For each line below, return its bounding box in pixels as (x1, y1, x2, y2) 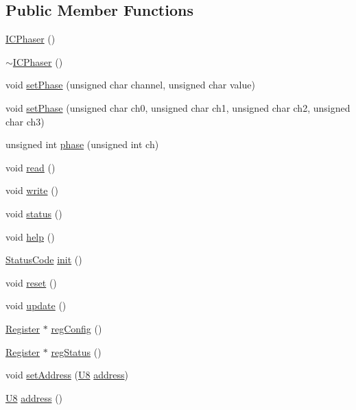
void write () (5, 183, 59, 197)
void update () (5, 298, 67, 313)
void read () (5, 160, 56, 174)
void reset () (5, 275, 57, 289)
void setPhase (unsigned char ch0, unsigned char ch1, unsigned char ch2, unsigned (5, 100, 351, 114)
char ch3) (5, 114, 45, 128)
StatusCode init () (5, 252, 82, 267)
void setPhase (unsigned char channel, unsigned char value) (5, 77, 255, 92)
